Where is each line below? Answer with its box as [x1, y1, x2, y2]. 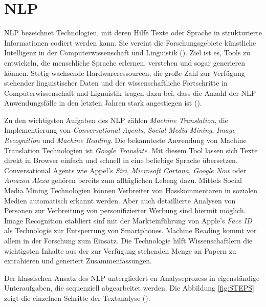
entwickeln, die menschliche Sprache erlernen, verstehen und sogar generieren [4, 57, 246, 68]
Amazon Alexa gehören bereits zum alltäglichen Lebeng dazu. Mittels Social [4, 175, 242, 186]
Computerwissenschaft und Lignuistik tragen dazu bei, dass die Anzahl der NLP [4, 87, 256, 98]
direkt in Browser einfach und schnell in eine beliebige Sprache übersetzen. [4, 155, 238, 166]
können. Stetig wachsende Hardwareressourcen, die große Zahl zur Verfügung [4, 67, 245, 78]
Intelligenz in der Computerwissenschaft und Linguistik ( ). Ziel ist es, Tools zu [4, 47, 251, 58]
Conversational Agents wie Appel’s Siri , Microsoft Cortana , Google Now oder [4, 165, 247, 175]
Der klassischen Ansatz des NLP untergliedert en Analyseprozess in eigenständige [4, 272, 260, 283]
